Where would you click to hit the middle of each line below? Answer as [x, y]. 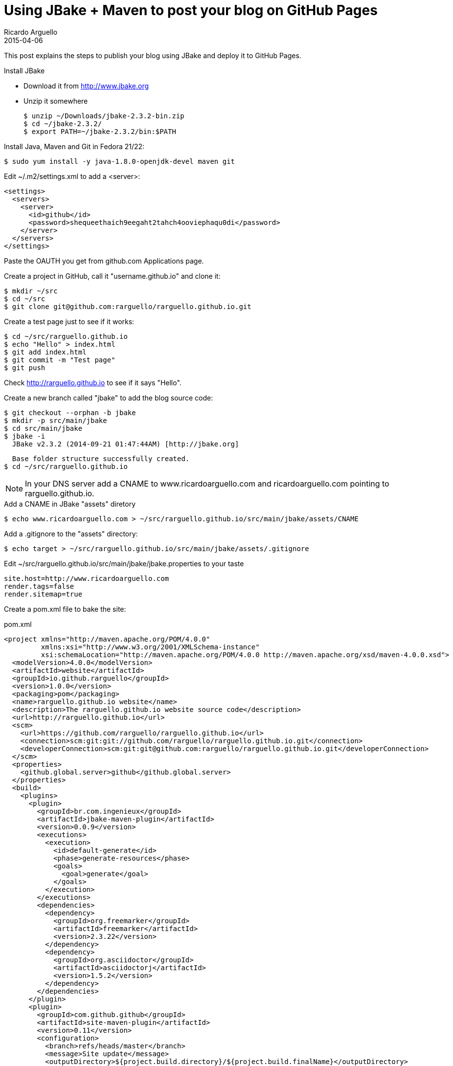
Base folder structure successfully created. [101, 458]
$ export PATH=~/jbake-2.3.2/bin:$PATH [100, 131]
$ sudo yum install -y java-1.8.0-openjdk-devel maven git [120, 161]
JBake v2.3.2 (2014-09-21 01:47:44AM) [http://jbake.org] [125, 444]
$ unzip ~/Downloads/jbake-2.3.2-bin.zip [104, 116]
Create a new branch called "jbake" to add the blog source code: [109, 398]
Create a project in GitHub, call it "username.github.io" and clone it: [112, 276]
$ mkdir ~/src [31, 291]
